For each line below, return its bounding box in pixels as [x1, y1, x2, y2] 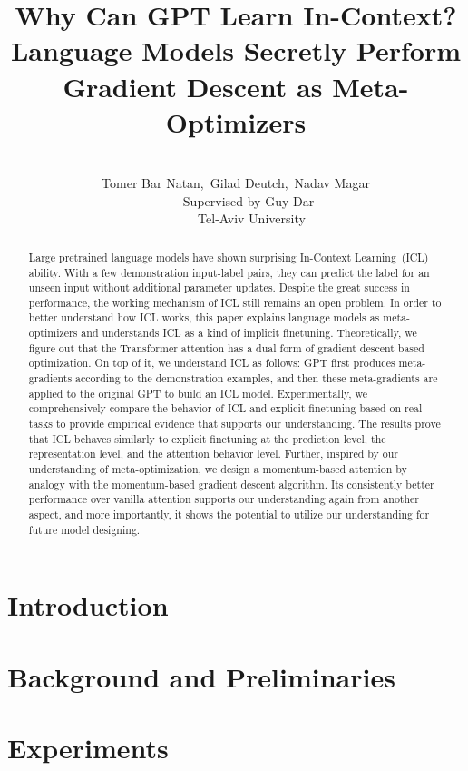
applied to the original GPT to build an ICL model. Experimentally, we [28, 385, 368, 400]
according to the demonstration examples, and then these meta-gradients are [75, 371, 438, 386]
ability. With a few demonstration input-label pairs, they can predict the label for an [28, 264, 430, 280]
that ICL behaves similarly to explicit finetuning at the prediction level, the [28, 430, 386, 446]
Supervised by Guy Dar [182, 191, 315, 210]
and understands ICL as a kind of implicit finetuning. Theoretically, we [81, 325, 417, 341]
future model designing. [28, 521, 141, 537]
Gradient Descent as [63, 67, 323, 104]
